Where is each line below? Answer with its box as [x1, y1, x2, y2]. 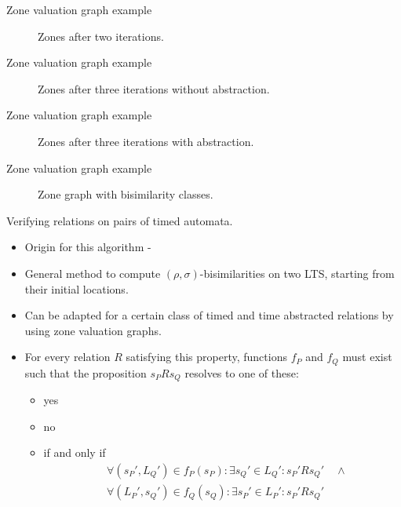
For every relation [24, 348, 111, 365]
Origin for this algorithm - [24, 239, 151, 255]
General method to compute [24, 264, 161, 281]
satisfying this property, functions [126, 348, 287, 365]
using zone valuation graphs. [24, 322, 162, 338]
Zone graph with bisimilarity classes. [38, 186, 213, 202]
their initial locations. [24, 280, 129, 297]
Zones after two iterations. [38, 27, 164, 44]
